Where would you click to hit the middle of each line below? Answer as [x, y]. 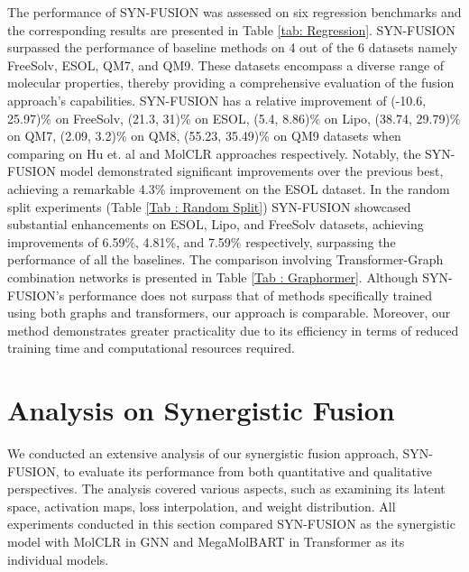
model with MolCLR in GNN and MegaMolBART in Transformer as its [206, 541]
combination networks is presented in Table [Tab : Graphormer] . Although [213, 277]
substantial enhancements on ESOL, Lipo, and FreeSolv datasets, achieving [216, 224]
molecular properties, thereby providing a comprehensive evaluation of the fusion [231, 83]
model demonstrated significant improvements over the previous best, [252, 171]
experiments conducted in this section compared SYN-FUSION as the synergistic [231, 524]
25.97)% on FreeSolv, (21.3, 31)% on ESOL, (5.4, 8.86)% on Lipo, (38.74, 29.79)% [234, 118]
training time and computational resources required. [151, 348]
